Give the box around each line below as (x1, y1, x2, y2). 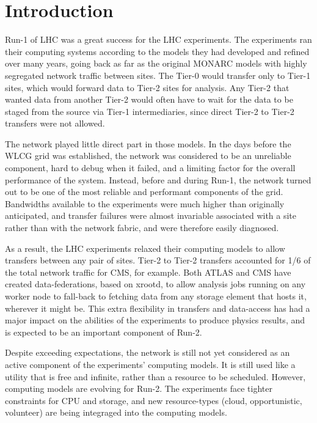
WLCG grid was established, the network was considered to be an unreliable (5, 149, 291, 162)
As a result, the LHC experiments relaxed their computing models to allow (5, 241, 285, 254)
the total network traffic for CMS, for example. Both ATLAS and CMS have (5, 265, 291, 278)
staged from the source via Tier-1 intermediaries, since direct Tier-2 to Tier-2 (5, 105, 294, 117)
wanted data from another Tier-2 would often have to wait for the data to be (5, 93, 293, 106)
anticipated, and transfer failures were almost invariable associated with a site (5, 209, 297, 222)
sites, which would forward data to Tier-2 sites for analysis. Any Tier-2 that (5, 81, 290, 94)
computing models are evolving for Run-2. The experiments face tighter (5, 382, 272, 395)
